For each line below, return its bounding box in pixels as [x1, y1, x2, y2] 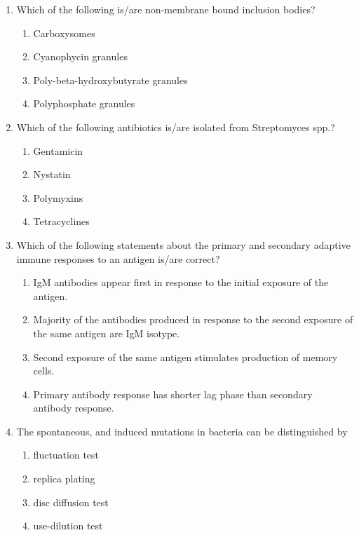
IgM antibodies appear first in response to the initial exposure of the [33, 275, 329, 290]
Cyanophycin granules [33, 49, 128, 64]
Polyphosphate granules [33, 96, 135, 111]
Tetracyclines [33, 214, 90, 229]
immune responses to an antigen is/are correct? [16, 251, 220, 266]
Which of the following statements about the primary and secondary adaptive [16, 237, 351, 252]
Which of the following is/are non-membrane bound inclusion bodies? [16, 2, 316, 16]
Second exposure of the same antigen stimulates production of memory [33, 349, 338, 364]
